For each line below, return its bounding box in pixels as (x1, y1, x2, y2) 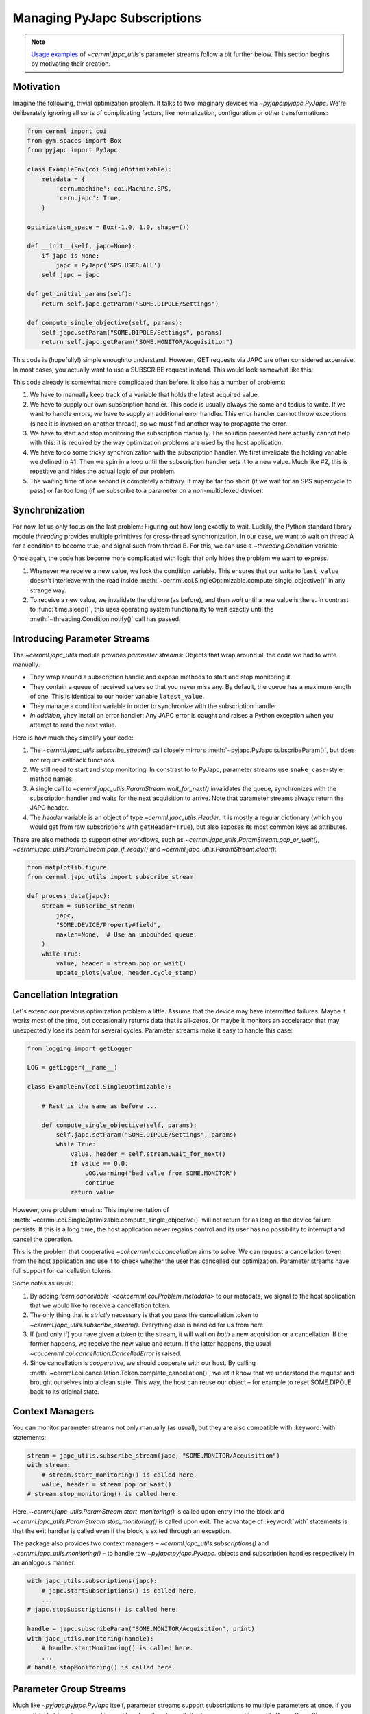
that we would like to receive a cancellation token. (29, 1301, 171, 1309)
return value (70, 1188, 114, 1196)
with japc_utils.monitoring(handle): (27, 1634, 154, 1642)
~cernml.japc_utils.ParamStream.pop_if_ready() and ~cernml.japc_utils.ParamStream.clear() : (12, 845, 277, 854)
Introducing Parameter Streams (12, 633, 150, 644)
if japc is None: (41, 252, 100, 260)
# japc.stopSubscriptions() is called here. (27, 1606, 180, 1614)
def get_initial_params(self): (27, 290, 133, 298)
